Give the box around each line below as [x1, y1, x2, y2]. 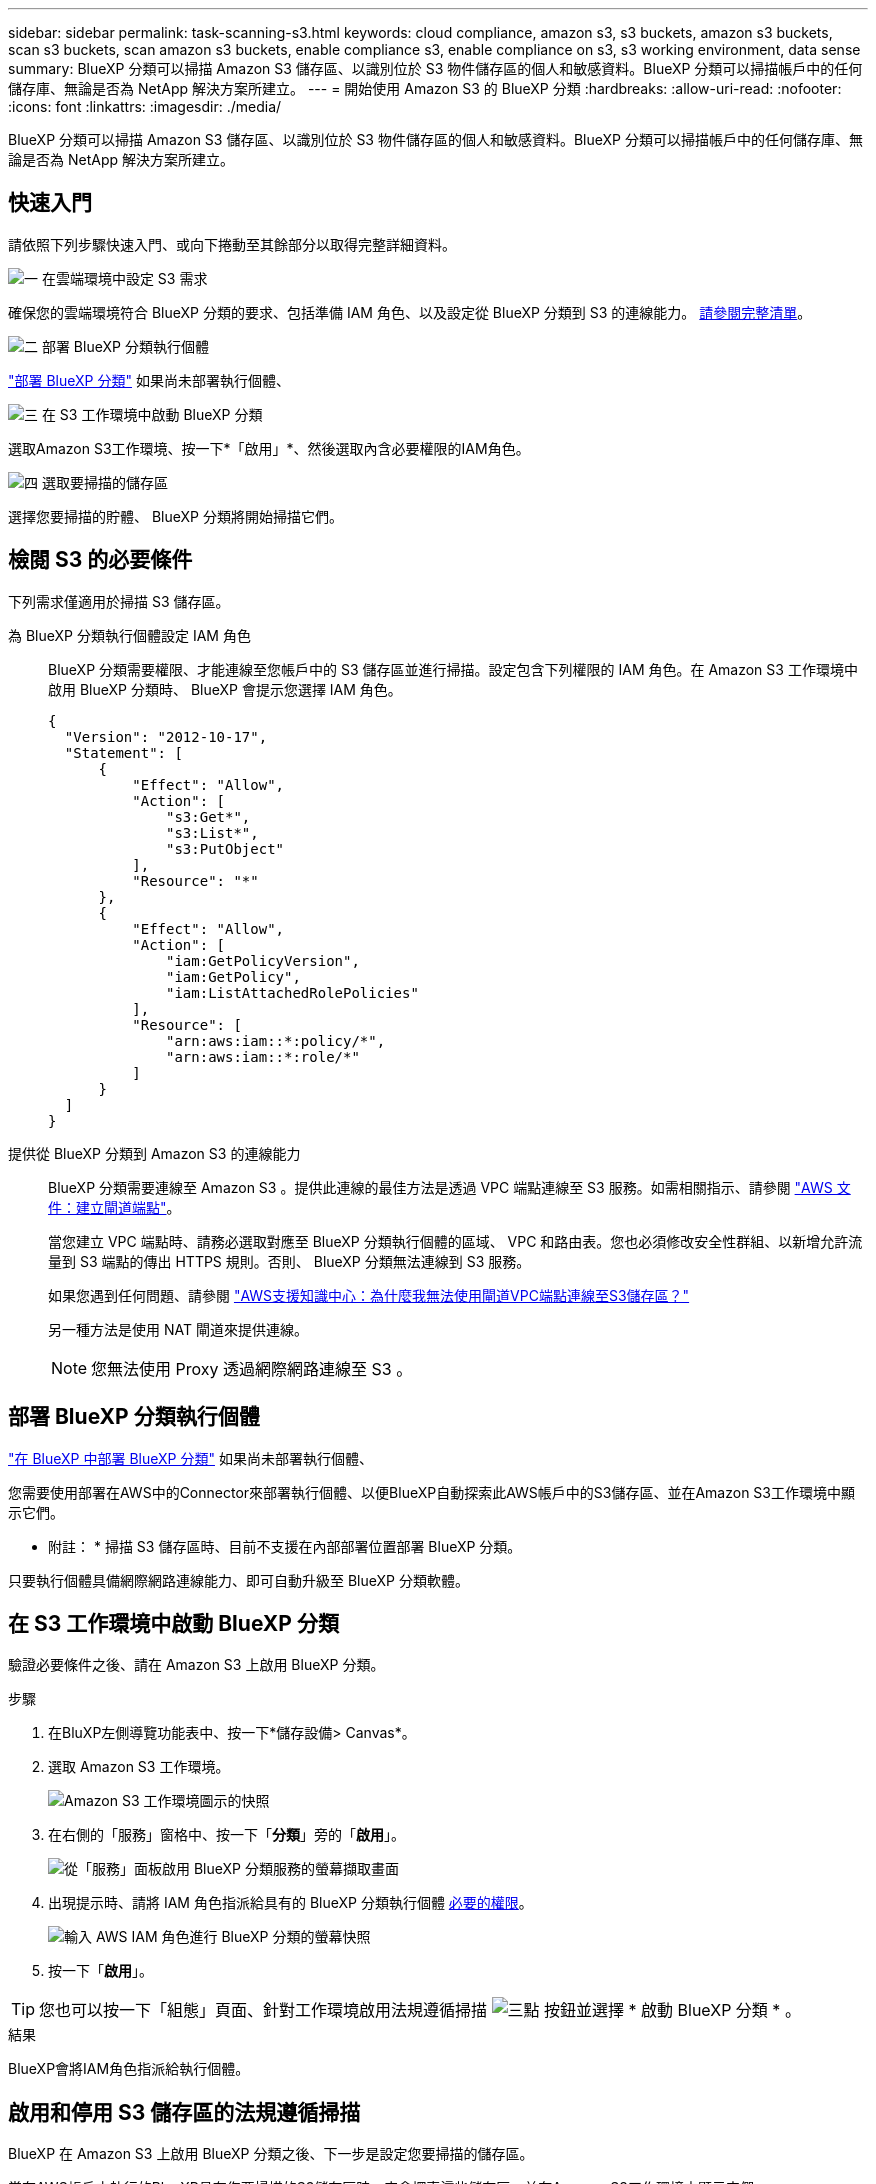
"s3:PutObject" [166, 840, 285, 857]
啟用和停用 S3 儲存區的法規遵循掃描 [8, 2099, 361, 2125]
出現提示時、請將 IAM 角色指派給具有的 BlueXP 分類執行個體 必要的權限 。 [48, 1894, 533, 1912]
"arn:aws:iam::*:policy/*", [166, 1032, 386, 1049]
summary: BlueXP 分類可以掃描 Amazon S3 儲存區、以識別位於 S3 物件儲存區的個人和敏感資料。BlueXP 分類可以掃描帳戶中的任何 [8, 60, 863, 77]
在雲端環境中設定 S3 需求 [41, 269, 208, 287]
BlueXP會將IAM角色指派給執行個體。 [8, 2060, 250, 2078]
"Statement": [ [64, 744, 183, 761]
